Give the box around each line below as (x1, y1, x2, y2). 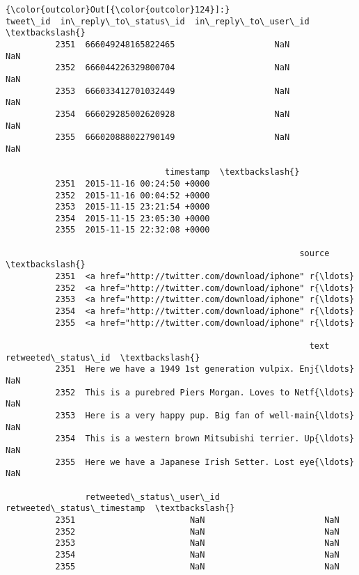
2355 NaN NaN (55, 561, 340, 572)
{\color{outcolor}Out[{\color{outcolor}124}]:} (6, 5, 230, 15)
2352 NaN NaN (55, 526, 340, 537)
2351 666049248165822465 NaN (55, 39, 290, 49)
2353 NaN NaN (55, 538, 340, 549)
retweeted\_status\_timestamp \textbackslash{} (6, 503, 235, 514)
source (299, 248, 330, 258)
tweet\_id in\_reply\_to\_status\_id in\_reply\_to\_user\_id (6, 16, 310, 26)
